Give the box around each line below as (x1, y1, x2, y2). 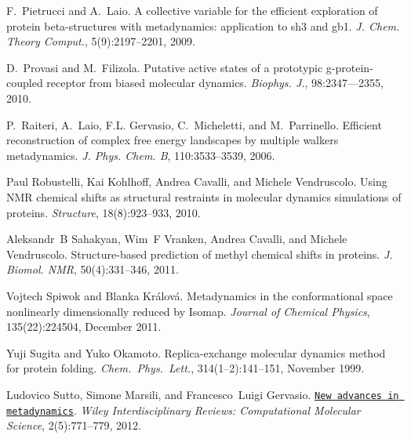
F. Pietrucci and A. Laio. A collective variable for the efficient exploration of (6, 2, 378, 18)
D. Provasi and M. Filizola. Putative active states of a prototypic (6, 59, 323, 75)
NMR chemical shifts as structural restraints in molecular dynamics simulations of (6, 188, 402, 205)
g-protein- (326, 59, 373, 75)
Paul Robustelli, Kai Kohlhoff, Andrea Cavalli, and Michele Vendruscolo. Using (6, 173, 387, 190)
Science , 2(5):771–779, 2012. (6, 417, 141, 434)
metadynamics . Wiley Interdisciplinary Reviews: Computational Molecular (6, 401, 361, 418)
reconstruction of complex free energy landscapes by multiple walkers (6, 132, 339, 148)
